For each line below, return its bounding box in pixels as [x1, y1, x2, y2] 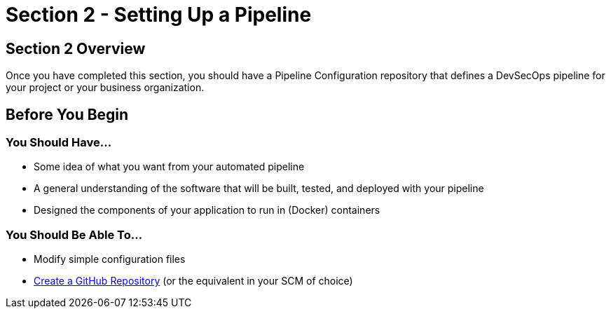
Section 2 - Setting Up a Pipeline [6, 3, 312, 27]
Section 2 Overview [6, 39, 146, 57]
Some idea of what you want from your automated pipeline [34, 161, 305, 173]
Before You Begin [6, 105, 129, 123]
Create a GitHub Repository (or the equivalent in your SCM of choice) [34, 275, 353, 287]
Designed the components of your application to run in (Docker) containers [34, 204, 380, 217]
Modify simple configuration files [34, 253, 186, 266]
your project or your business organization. [6, 81, 205, 94]
